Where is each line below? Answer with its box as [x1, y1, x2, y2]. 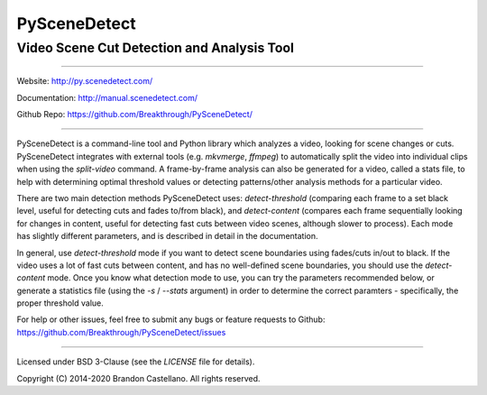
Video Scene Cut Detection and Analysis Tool [16, 40, 295, 56]
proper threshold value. [16, 298, 104, 308]
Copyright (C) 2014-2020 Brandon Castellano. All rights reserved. [16, 372, 261, 383]
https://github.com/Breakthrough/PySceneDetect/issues [16, 326, 226, 337]
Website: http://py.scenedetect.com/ [16, 76, 153, 87]
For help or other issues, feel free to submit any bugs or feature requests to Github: [16, 314, 326, 325]
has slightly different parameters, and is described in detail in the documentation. [16, 231, 318, 242]
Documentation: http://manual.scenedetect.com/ [16, 92, 198, 103]
